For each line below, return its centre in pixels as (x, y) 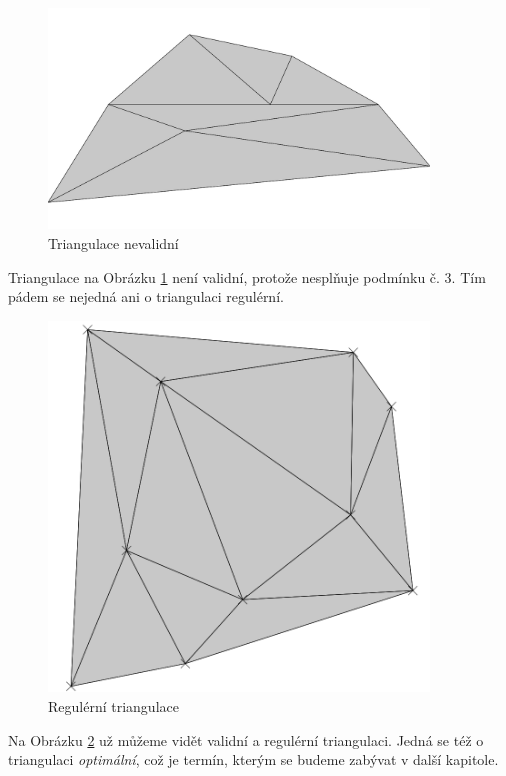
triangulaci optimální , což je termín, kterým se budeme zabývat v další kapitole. (253, 759)
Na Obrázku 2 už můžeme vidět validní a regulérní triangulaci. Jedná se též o (246, 739)
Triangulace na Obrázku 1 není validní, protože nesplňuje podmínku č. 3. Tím (247, 276)
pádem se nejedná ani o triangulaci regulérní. (146, 296)
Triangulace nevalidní (113, 242)
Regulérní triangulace (113, 705)
